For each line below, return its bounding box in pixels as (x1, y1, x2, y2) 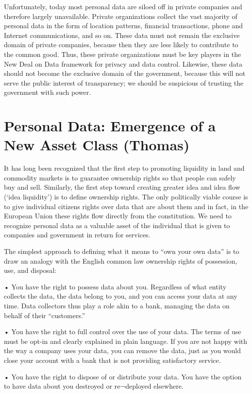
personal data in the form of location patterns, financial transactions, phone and (4, 20, 243, 31)
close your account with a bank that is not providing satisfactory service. (4, 355, 221, 365)
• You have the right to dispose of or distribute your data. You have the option (4, 371, 242, 381)
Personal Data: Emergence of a (4, 116, 216, 136)
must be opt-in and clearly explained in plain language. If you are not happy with (4, 336, 248, 346)
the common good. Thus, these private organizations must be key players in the (4, 49, 241, 59)
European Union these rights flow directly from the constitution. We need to (4, 211, 232, 221)
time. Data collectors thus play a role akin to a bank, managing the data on (4, 300, 230, 310)
